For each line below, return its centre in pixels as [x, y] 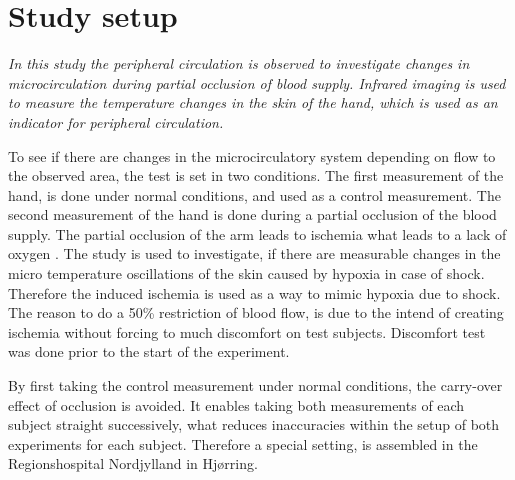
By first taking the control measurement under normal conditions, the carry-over [255, 385]
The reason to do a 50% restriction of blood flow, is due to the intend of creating [256, 312]
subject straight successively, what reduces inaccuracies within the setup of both [254, 424]
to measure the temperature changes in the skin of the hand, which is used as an [253, 102]
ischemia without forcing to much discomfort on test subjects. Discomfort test [247, 331]
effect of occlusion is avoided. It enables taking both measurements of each [236, 404]
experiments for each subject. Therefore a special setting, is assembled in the [243, 443]
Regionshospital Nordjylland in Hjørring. [133, 463]
